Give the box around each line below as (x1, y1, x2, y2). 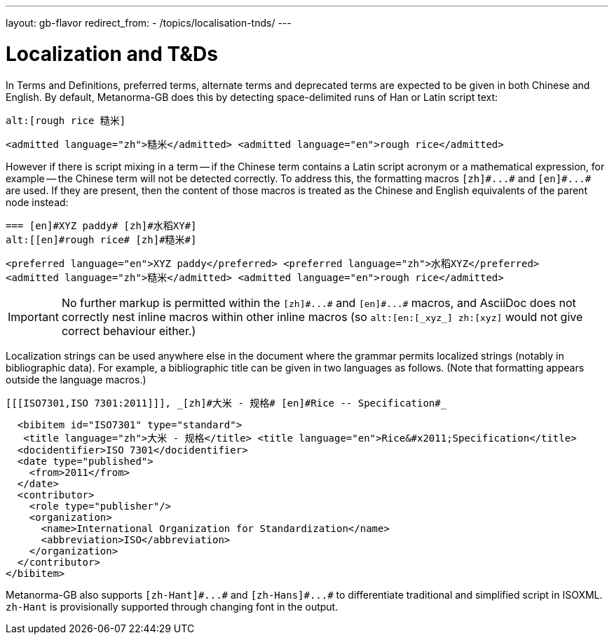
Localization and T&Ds (6, 41, 218, 66)
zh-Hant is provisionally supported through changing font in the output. (6, 600, 339, 613)
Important (8, 309, 59, 324)
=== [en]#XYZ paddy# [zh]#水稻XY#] (6, 219, 197, 231)
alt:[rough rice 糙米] (6, 114, 126, 126)
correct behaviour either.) (61, 323, 196, 338)
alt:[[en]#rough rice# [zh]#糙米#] (6, 233, 197, 245)
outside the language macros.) (6, 373, 146, 386)
